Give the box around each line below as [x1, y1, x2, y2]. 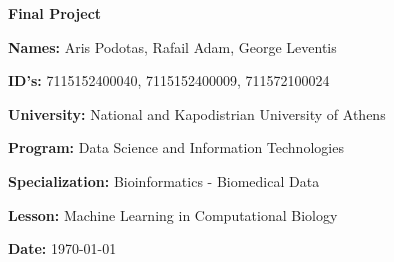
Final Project [8, 3, 102, 23]
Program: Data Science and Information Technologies [8, 137, 344, 158]
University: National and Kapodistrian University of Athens [8, 103, 386, 124]
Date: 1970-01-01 [8, 238, 117, 259]
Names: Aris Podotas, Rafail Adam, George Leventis [8, 36, 337, 57]
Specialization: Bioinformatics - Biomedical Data [8, 170, 320, 191]
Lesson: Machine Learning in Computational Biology [8, 204, 338, 225]
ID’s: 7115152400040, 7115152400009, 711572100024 [8, 70, 330, 91]
